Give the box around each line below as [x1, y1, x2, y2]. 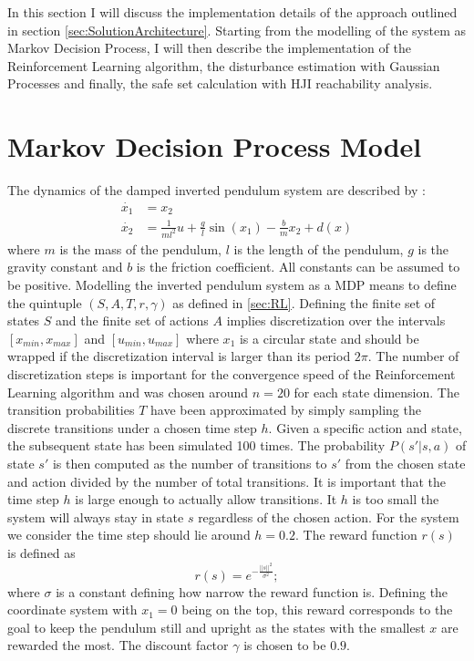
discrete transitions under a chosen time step [7, 418, 257, 437]
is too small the [352, 490, 439, 509]
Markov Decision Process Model [7, 128, 422, 165]
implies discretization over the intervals [226, 311, 446, 330]
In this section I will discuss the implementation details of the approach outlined [7, 3, 458, 21]
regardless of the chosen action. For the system [198, 507, 459, 526]
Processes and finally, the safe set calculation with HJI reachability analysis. [7, 74, 433, 93]
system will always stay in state [7, 507, 184, 526]
